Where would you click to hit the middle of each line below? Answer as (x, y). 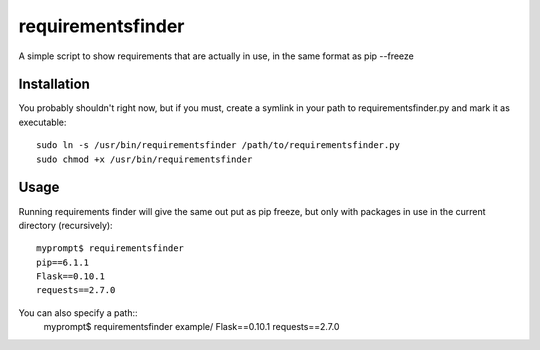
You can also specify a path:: (78, 312)
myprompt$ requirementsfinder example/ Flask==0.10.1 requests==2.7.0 (191, 327)
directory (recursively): (66, 225)
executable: (42, 122)
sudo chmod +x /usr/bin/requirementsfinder (144, 159)
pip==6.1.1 (63, 262)
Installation (54, 84)
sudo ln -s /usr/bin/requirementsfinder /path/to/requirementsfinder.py (218, 145)
